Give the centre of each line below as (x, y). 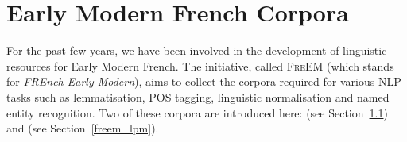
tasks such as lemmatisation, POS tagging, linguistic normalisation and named (198, 96)
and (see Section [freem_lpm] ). (83, 128)
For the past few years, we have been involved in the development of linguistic (197, 50)
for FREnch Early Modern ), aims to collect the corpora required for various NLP (204, 81)
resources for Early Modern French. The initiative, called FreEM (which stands (200, 65)
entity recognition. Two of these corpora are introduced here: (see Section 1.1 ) (197, 112)
